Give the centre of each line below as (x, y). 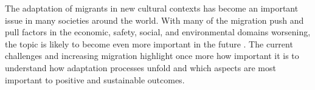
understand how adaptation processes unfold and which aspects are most (140, 67)
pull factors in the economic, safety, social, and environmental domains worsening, (158, 32)
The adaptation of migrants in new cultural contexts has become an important (152, 8)
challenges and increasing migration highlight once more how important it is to (152, 56)
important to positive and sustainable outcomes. (95, 79)
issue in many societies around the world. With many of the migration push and (154, 20)
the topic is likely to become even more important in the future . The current (149, 43)
